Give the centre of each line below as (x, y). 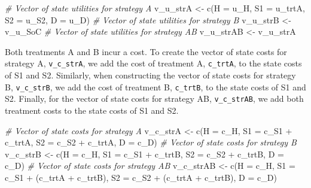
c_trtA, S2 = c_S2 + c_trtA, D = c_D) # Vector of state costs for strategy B (151, 142)
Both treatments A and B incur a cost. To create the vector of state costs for (146, 51)
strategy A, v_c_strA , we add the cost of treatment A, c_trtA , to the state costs (153, 63)
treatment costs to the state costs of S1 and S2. (92, 110)
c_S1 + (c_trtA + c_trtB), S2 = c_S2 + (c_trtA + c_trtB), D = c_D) (141, 177)
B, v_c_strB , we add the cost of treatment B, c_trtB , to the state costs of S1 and (155, 87)
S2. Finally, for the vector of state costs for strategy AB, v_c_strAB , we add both (154, 98)
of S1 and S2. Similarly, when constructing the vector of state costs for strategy (150, 75)
